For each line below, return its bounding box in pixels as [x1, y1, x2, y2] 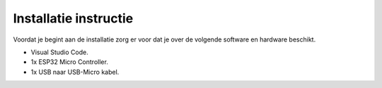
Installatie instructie [13, 11, 134, 26]
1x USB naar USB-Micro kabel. [30, 68, 120, 76]
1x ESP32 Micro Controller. [30, 58, 109, 66]
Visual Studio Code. [30, 48, 88, 56]
